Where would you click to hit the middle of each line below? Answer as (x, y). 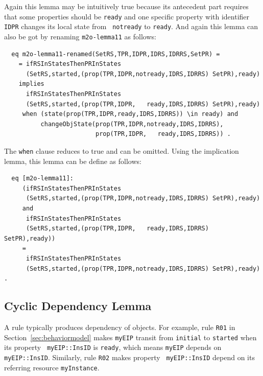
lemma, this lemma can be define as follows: (73, 161)
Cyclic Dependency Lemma (78, 306)
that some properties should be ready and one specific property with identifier (127, 16)
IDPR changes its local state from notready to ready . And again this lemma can (131, 26)
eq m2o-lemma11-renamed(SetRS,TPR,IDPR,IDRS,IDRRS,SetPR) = (116, 54)
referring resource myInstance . (52, 367)
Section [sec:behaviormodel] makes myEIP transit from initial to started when (130, 337)
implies (31, 84)
